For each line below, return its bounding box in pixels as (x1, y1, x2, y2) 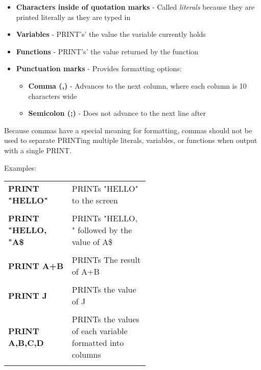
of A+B (72, 265, 100, 278)
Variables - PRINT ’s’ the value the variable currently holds (16, 29, 206, 39)
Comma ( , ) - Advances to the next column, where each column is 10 (28, 80, 247, 91)
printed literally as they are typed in (16, 11, 131, 22)
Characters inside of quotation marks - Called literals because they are (16, 2, 255, 12)
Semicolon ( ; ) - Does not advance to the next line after (28, 108, 206, 118)
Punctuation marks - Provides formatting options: (16, 63, 182, 74)
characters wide (28, 90, 77, 101)
